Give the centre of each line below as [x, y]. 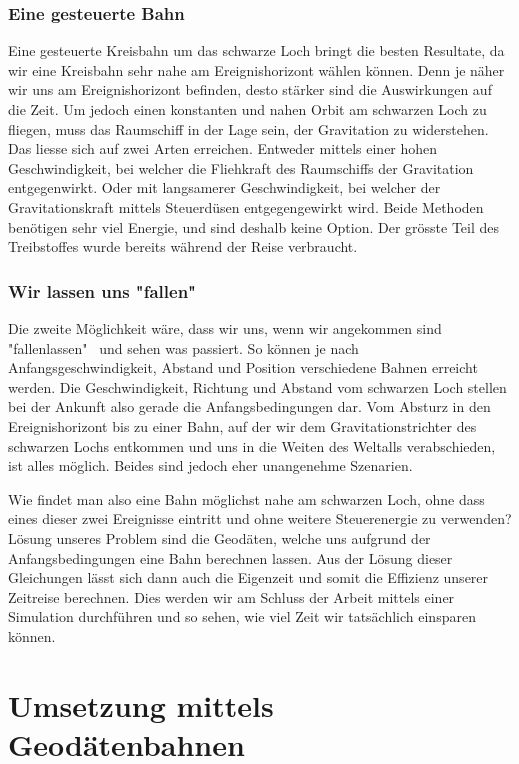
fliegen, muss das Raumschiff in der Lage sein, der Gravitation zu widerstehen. [248, 128]
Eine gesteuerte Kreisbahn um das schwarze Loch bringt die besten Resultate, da [256, 50]
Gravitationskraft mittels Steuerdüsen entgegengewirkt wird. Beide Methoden [246, 206]
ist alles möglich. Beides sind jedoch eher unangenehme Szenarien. [210, 465]
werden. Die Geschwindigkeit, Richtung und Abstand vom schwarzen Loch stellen [257, 386]
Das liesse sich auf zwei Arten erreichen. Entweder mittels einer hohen [223, 148]
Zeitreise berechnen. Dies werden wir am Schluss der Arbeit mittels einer [231, 596]
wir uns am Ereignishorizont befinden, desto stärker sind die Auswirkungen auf [250, 89]
